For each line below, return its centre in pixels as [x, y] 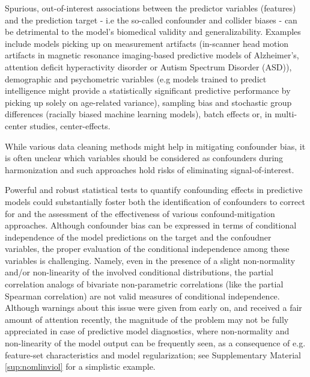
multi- [286, 114]
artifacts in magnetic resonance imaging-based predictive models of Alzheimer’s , [152, 55]
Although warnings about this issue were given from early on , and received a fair [153, 308]
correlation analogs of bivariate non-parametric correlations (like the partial [144, 284]
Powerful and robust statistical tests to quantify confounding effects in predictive [154, 190]
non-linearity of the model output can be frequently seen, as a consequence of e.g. [155, 343]
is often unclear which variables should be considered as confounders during [144, 158]
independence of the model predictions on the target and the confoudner [138, 237]
